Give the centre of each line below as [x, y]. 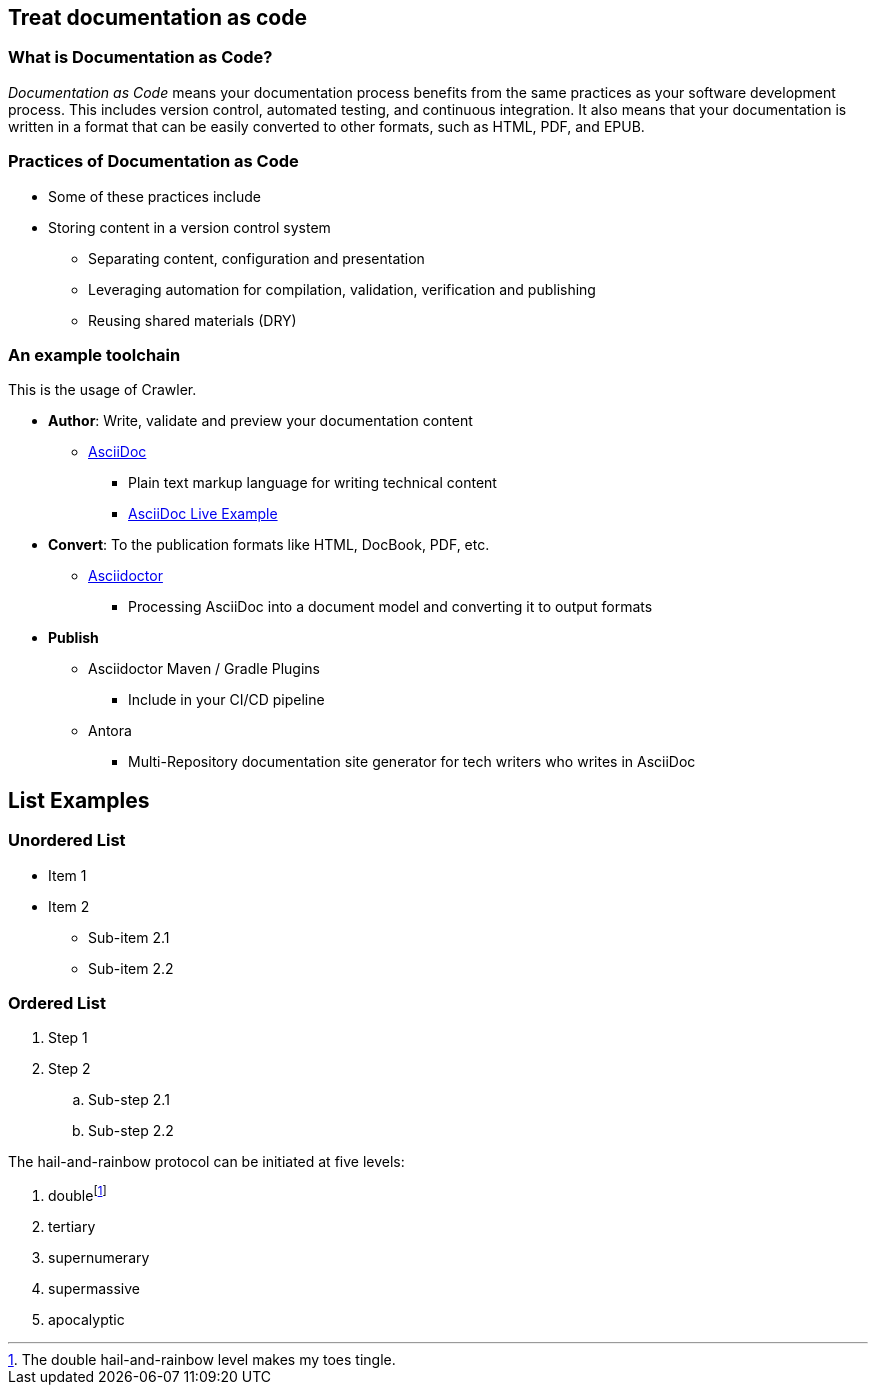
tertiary [72, 1226]
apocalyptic [86, 1319]
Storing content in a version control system [189, 227]
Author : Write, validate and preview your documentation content [260, 421]
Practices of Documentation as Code [153, 161]
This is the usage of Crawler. [102, 390]
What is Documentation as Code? [140, 57]
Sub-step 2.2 [131, 1131]
